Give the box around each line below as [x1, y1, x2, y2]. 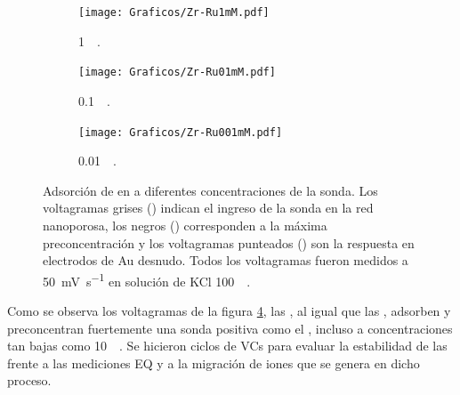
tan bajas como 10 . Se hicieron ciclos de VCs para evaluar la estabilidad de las [7, 336, 448, 355]
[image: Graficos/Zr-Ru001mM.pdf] [78, 125, 283, 139]
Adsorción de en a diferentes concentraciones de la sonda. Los [43, 181, 378, 199]
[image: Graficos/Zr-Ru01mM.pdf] [78, 66, 276, 79]
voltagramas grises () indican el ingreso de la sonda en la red [43, 198, 374, 217]
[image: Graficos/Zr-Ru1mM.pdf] [78, 6, 270, 19]
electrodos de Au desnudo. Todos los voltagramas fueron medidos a [43, 251, 408, 270]
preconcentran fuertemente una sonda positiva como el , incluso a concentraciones [7, 318, 453, 337]
